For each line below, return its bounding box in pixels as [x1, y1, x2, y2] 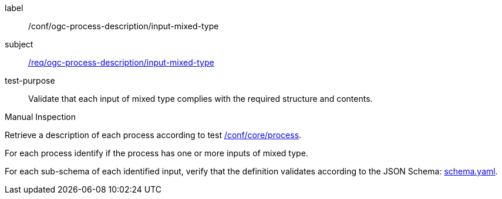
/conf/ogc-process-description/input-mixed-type [28, 21, 219, 31]
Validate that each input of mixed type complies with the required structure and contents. [28, 94, 373, 104]
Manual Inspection [5, 112, 76, 122]
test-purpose [5, 76, 55, 85]
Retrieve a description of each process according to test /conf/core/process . [5, 130, 302, 140]
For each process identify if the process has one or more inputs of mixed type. [5, 148, 308, 158]
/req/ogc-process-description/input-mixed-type [28, 57, 214, 67]
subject [5, 39, 33, 49]
